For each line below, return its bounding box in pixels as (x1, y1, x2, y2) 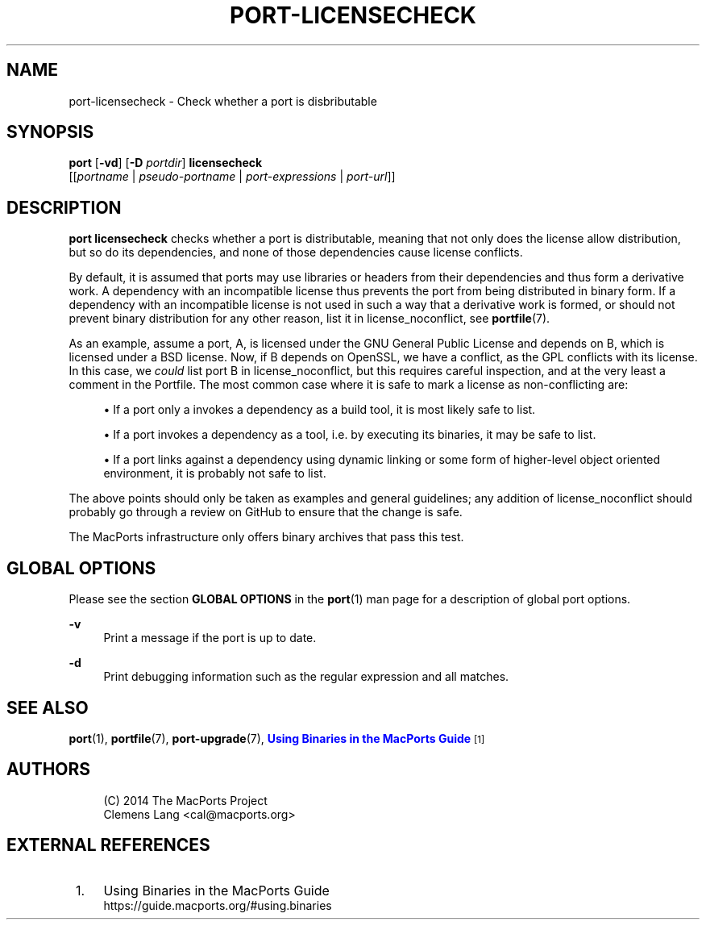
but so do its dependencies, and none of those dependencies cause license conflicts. (69, 245, 523, 260)
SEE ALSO (6, 697, 89, 718)
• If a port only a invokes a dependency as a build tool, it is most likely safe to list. (103, 403, 536, 417)
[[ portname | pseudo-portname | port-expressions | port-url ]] (69, 169, 396, 184)
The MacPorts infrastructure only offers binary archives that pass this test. (69, 530, 464, 544)
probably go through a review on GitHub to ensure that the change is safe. (69, 505, 463, 519)
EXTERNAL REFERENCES (6, 835, 210, 856)
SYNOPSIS (6, 122, 94, 143)
